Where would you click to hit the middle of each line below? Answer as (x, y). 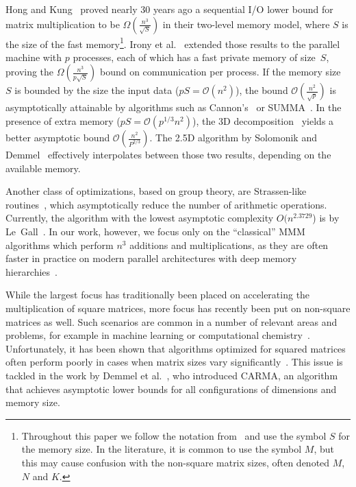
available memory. (43, 168)
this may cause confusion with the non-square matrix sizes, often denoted (176, 462)
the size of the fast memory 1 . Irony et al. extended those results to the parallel (173, 43)
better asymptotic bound (58, 138)
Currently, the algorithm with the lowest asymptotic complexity (140, 218)
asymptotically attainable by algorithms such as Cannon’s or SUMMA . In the (174, 107)
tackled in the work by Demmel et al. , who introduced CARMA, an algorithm (172, 375)
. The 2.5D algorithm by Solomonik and (233, 138)
